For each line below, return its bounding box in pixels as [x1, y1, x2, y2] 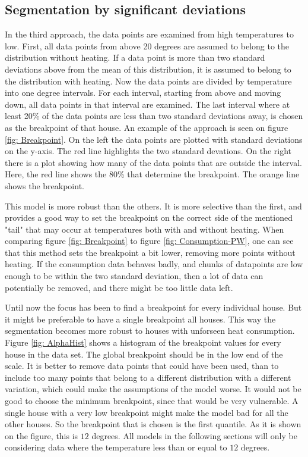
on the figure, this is [5, 429, 78, 442]
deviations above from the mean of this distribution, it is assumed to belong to [5, 62, 291, 75]
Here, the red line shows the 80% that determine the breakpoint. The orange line [5, 168, 300, 180]
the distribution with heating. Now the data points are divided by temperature [5, 74, 292, 87]
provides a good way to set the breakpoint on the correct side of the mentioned [5, 211, 293, 224]
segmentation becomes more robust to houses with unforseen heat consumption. [5, 324, 295, 337]
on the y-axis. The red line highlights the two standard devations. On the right [5, 145, 292, 157]
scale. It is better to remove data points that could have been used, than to [5, 359, 279, 372]
